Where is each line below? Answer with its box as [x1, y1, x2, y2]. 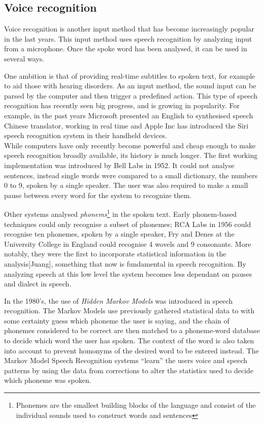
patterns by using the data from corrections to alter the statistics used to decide [4, 365, 254, 375]
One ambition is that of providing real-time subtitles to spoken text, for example [4, 70, 255, 81]
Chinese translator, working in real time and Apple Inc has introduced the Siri [4, 120, 249, 131]
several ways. [4, 53, 45, 63]
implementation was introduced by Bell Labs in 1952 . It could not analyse [4, 159, 235, 170]
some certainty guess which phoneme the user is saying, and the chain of [4, 315, 229, 326]
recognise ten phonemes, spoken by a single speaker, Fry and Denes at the [4, 229, 235, 239]
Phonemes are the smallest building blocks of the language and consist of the [16, 400, 256, 410]
